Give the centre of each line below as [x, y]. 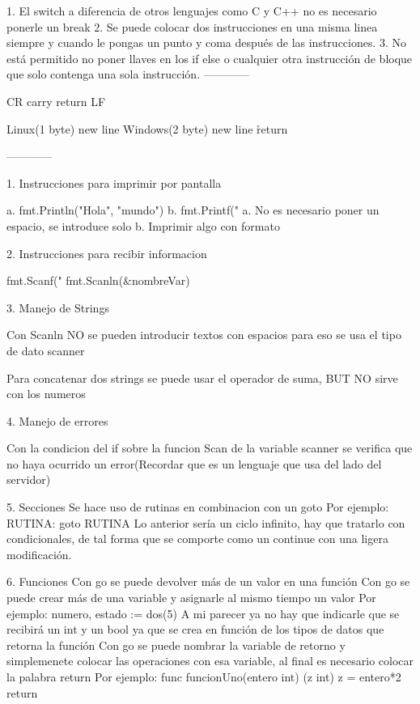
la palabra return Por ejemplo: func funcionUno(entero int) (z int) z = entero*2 [204, 676]
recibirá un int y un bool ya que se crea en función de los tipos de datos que [195, 629]
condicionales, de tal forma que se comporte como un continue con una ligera [197, 539]
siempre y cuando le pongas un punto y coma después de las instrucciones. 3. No [207, 42]
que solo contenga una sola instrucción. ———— [128, 74]
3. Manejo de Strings [58, 307]
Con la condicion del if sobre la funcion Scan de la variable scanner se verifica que [210, 448]
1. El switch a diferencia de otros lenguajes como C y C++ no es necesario [192, 11]
